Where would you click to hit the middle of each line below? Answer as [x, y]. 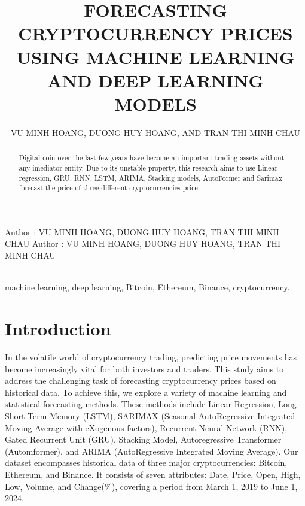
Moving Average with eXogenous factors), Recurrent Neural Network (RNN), [146, 427]
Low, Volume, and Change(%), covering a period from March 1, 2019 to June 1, [151, 486]
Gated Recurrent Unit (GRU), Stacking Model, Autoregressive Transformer [143, 439]
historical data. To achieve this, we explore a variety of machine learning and [146, 392]
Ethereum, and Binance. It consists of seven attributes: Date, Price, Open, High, [153, 474]
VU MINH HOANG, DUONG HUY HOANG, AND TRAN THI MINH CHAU [155, 132]
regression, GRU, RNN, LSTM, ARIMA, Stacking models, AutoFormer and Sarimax [151, 178]
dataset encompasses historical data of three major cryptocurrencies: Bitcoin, [146, 463]
